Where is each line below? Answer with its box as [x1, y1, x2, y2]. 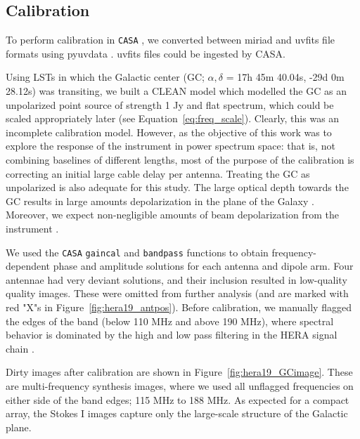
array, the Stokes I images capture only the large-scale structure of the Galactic [6, 406, 348, 421]
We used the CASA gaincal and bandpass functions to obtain [6, 244, 269, 259]
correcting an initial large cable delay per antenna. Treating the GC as [6, 166, 310, 181]
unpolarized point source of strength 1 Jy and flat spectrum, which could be [6, 97, 334, 112]
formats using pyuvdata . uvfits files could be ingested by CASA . [6, 46, 285, 60]
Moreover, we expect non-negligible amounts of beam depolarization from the [6, 207, 339, 222]
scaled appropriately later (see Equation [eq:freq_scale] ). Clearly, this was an [6, 111, 340, 126]
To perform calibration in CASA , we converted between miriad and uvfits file [6, 32, 335, 47]
